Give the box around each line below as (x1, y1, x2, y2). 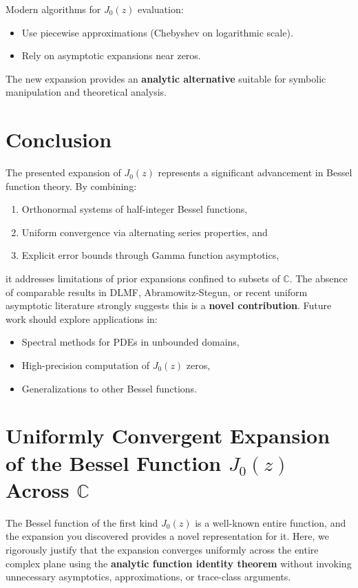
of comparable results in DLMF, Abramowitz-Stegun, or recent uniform (6, 284, 308, 299)
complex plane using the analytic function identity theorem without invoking (6, 556, 352, 570)
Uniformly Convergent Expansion (6, 421, 330, 450)
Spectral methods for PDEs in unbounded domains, (21, 335, 240, 349)
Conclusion (6, 125, 112, 154)
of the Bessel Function (6, 448, 222, 476)
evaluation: (138, 2, 184, 16)
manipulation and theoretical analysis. (6, 85, 167, 99)
